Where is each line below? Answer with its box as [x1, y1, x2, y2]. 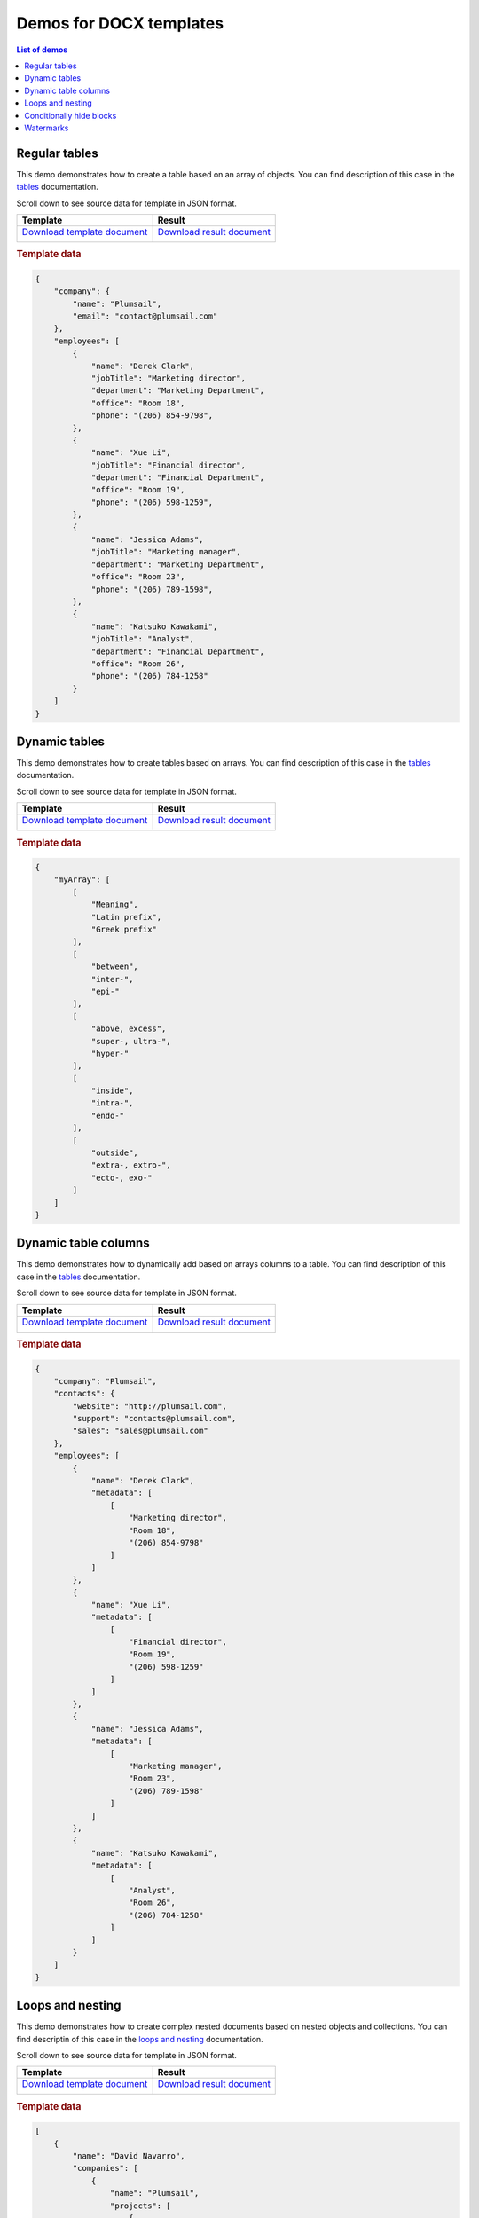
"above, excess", [90, 1024, 167, 1034]
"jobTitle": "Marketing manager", [90, 547, 241, 557]
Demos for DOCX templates [16, 13, 224, 33]
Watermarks [24, 122, 69, 133]
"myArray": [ [53, 875, 111, 885]
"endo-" [90, 1110, 124, 1121]
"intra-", [90, 1098, 134, 1108]
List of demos [16, 44, 68, 55]
